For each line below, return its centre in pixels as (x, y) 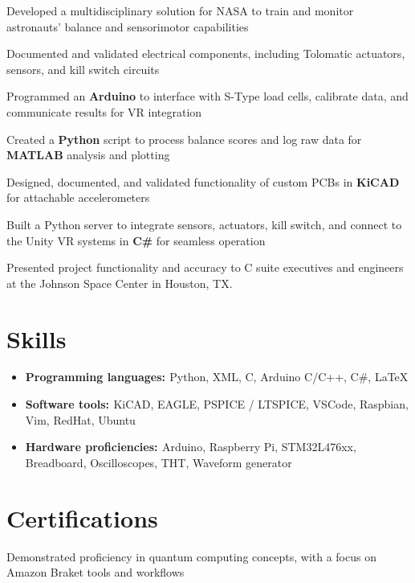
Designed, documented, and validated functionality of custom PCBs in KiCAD (203, 181)
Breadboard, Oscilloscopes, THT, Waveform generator (159, 462)
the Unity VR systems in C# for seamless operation (136, 240)
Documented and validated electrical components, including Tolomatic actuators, (206, 53)
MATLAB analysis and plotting (88, 155)
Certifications (82, 517)
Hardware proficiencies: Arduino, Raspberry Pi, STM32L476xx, (191, 447)
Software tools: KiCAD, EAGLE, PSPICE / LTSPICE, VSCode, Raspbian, (217, 404)
